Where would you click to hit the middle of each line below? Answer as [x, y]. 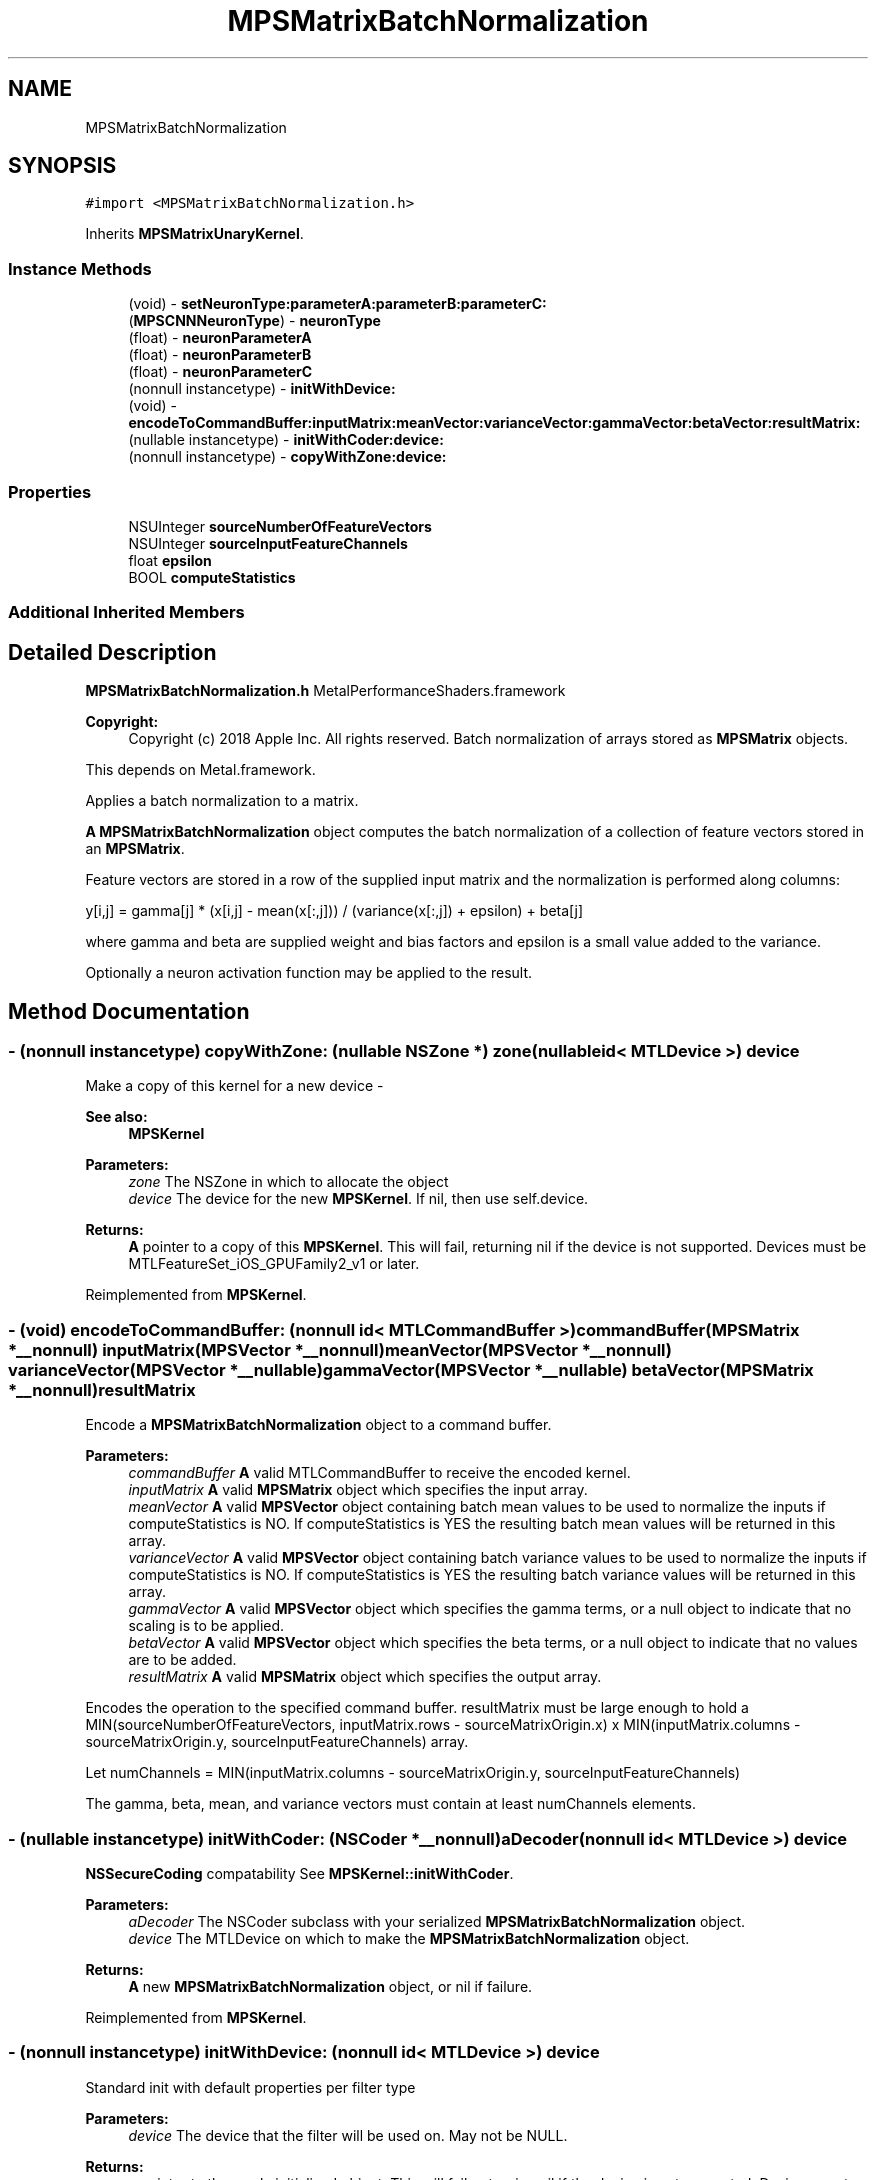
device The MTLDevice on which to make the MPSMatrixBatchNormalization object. [409, 1938]
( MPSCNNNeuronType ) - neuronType [254, 321]
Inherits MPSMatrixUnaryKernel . [194, 234]
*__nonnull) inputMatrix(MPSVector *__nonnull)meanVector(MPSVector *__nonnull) [340, 1349]
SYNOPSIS [62, 166]
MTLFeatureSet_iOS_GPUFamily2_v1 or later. [274, 1264]
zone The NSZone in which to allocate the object [288, 1182]
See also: [116, 1117]
